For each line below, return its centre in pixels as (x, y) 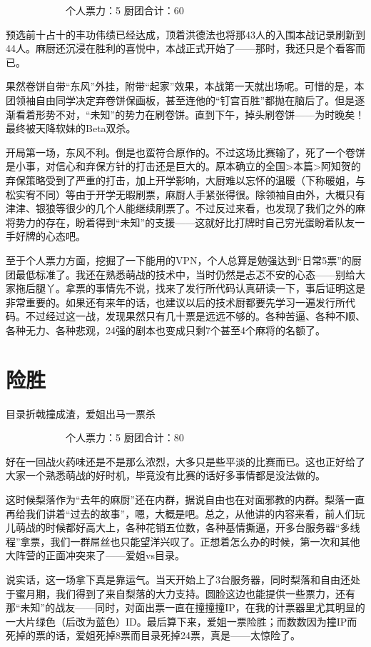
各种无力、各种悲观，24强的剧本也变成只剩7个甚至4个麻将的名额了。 (166, 330)
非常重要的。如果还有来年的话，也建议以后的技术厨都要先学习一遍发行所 (176, 302)
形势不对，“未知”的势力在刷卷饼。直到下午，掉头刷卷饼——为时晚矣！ (200, 114)
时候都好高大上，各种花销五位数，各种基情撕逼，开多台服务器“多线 (203, 527)
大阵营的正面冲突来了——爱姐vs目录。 (95, 555)
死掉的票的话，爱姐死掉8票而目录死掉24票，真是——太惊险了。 (153, 635)
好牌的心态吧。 (50, 236)
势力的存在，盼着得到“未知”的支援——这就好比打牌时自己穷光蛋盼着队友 (185, 222)
